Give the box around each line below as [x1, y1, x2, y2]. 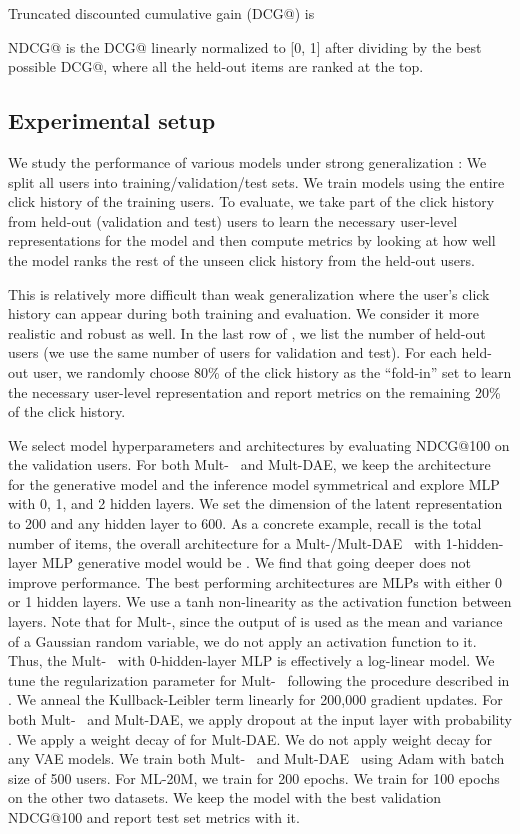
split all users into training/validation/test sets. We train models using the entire [8, 171, 505, 192]
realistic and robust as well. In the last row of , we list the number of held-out [8, 322, 486, 343]
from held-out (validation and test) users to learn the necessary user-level [8, 210, 458, 231]
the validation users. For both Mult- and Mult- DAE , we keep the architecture [8, 454, 491, 475]
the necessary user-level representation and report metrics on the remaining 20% [8, 381, 501, 402]
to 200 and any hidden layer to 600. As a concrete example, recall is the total [8, 513, 482, 534]
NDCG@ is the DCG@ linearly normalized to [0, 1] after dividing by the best [8, 36, 482, 57]
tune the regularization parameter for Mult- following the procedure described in [8, 669, 510, 690]
